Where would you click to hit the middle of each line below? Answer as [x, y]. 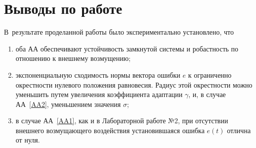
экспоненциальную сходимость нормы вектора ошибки [98, 74]
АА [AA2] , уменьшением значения [68, 104]
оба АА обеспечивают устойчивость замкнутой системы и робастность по [127, 48]
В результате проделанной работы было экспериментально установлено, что [119, 32]
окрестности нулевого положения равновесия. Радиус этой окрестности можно [134, 84]
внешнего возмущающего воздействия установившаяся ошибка [110, 130]
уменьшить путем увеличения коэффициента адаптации [99, 94]
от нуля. [28, 140]
